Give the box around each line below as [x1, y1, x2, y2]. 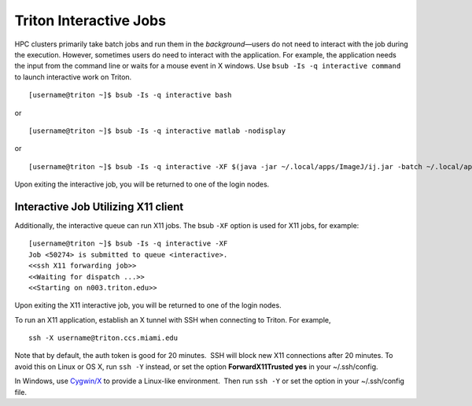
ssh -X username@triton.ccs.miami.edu [28, 334, 179, 342]
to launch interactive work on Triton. [14, 72, 132, 82]
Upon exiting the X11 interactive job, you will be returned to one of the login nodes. [14, 301, 282, 310]
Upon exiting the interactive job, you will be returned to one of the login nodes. [14, 179, 270, 189]
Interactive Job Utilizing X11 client [14, 200, 184, 213]
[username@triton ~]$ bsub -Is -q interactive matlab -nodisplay [28, 126, 286, 135]
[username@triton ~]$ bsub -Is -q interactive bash [28, 90, 232, 100]
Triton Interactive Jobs [14, 12, 167, 29]
